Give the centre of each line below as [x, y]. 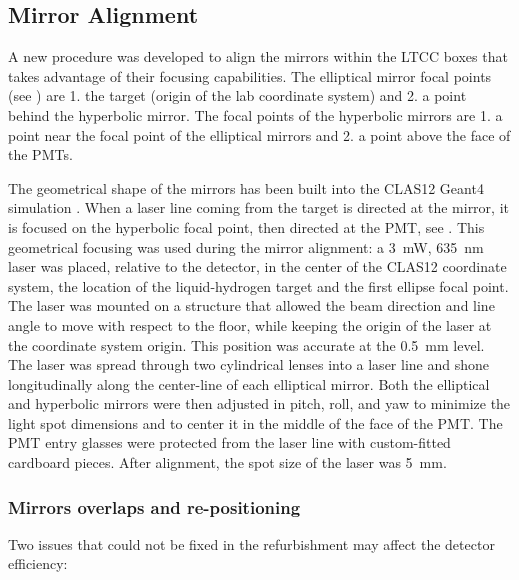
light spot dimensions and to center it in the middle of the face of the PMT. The [255, 422]
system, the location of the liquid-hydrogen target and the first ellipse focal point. [258, 285]
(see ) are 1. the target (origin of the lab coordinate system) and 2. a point [237, 95]
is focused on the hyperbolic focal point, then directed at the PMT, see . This [246, 226]
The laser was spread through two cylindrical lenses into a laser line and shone [248, 364]
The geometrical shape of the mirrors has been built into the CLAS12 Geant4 [246, 187]
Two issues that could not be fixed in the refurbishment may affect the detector [251, 543]
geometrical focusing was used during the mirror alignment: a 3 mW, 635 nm [246, 246]
